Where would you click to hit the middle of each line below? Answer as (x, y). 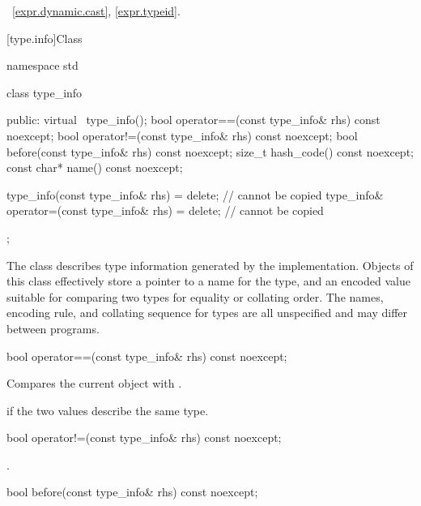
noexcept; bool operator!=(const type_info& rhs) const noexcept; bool (182, 135)
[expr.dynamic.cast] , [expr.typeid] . (96, 11)
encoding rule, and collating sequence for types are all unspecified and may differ (207, 313)
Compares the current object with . (94, 383)
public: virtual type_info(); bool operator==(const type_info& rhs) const (193, 120)
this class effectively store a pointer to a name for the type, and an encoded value (208, 281)
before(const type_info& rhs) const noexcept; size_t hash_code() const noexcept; (210, 151)
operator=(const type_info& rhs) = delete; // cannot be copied (165, 210)
